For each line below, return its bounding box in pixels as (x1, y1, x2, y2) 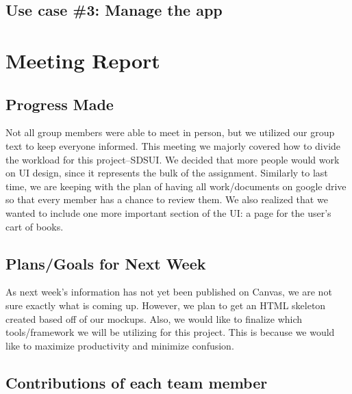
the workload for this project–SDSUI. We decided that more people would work (5, 152, 340, 166)
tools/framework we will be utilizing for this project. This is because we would (5, 325, 335, 339)
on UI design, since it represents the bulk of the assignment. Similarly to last (5, 166, 328, 180)
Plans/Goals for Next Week (5, 252, 206, 274)
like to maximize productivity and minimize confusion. (5, 338, 234, 352)
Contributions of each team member (5, 371, 268, 393)
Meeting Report (5, 46, 160, 74)
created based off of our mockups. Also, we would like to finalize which (5, 311, 303, 326)
